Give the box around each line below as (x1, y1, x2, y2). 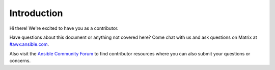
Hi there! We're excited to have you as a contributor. (9, 25, 119, 31)
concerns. (9, 58, 31, 64)
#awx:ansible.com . (9, 41, 49, 47)
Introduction (9, 8, 63, 19)
